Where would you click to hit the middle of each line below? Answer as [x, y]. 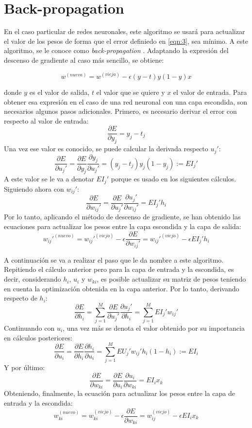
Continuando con [29, 328]
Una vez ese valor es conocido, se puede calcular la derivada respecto [106, 149]
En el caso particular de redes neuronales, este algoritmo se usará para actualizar [125, 31]
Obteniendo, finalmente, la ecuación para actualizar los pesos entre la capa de [119, 393]
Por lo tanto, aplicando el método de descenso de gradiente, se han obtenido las [122, 217]
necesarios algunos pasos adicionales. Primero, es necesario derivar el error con [120, 111]
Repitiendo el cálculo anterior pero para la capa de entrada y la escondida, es [119, 269]
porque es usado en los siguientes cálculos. [174, 179]
